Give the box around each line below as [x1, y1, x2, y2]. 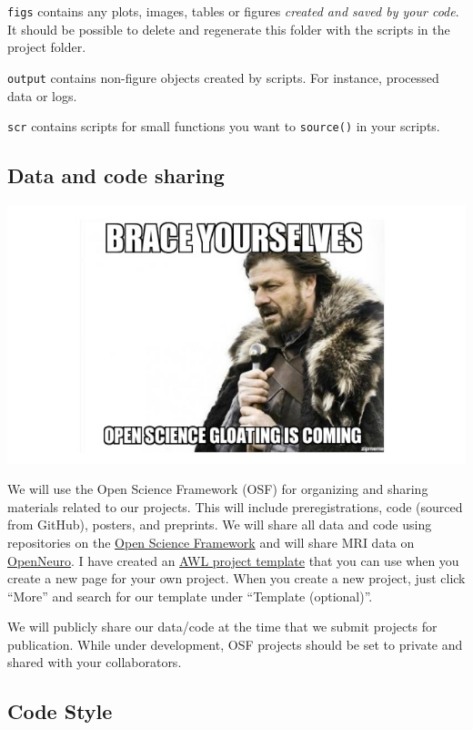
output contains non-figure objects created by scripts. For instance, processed [7, 67, 439, 87]
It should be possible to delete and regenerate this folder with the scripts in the [7, 19, 450, 38]
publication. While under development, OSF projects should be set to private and [7, 634, 463, 653]
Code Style [7, 697, 113, 725]
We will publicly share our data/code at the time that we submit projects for [7, 617, 438, 636]
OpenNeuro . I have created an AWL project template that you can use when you [7, 550, 459, 570]
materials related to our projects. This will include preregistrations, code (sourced [7, 497, 463, 516]
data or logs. [7, 86, 77, 105]
